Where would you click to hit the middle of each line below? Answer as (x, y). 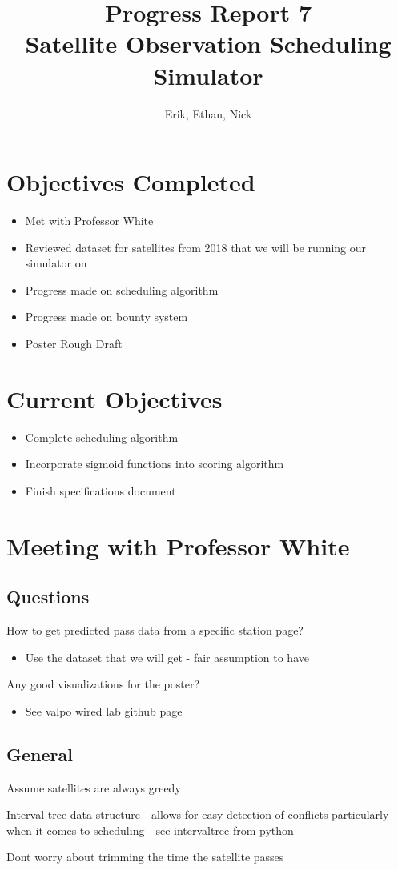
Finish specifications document (101, 490)
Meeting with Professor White (178, 545)
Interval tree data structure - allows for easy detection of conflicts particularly (198, 814)
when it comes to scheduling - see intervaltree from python (150, 830)
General (40, 754)
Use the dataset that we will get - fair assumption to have (167, 657)
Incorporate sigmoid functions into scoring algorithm (155, 464)
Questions (48, 597)
